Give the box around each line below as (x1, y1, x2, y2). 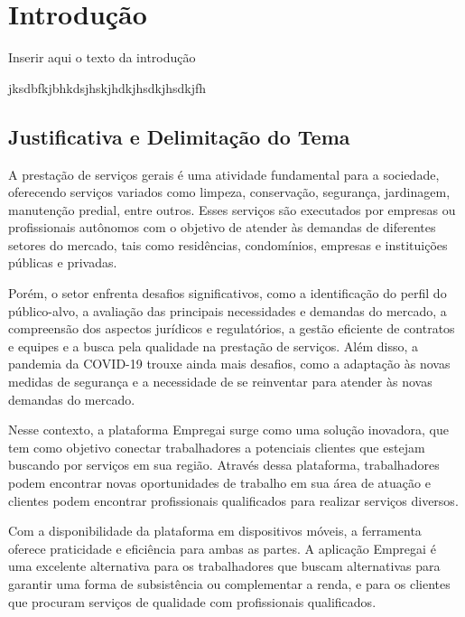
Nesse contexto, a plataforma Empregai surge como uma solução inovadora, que (8, 420, 449, 439)
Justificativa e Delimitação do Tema (8, 122, 350, 150)
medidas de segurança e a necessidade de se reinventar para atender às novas (8, 372, 432, 391)
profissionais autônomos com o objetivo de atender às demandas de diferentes (8, 218, 436, 237)
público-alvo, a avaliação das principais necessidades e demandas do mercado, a (8, 301, 447, 320)
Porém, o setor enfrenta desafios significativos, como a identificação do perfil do (8, 284, 447, 303)
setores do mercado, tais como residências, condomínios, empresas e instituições (8, 235, 448, 254)
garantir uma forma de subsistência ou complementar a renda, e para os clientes (8, 574, 451, 593)
